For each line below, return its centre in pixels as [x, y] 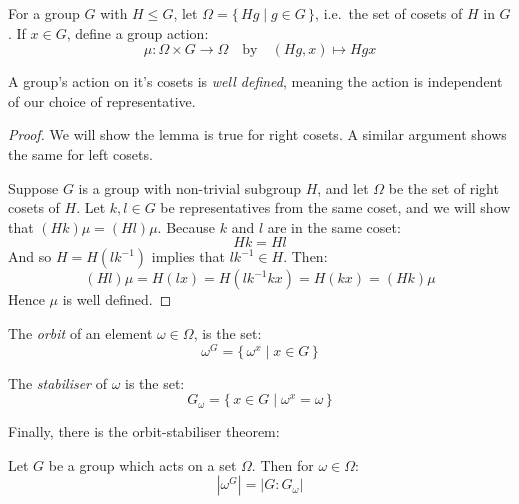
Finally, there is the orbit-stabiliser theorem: [144, 431]
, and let [343, 187]
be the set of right [443, 187]
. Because [186, 226]
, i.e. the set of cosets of [389, 13]
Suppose [33, 187]
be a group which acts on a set [142, 464]
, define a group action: [137, 32]
